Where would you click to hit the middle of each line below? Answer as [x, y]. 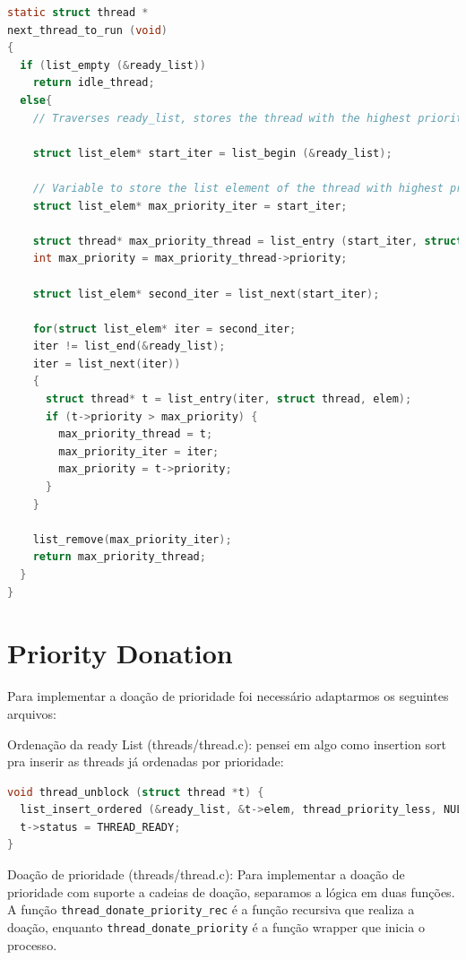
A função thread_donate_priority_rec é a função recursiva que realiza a [211, 909]
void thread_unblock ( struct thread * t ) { [136, 792]
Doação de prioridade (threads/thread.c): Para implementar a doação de [206, 874]
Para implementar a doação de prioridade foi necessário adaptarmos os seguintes [228, 696]
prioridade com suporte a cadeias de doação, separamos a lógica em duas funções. [231, 891]
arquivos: [32, 713]
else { [36, 100]
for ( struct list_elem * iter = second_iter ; [164, 329]
